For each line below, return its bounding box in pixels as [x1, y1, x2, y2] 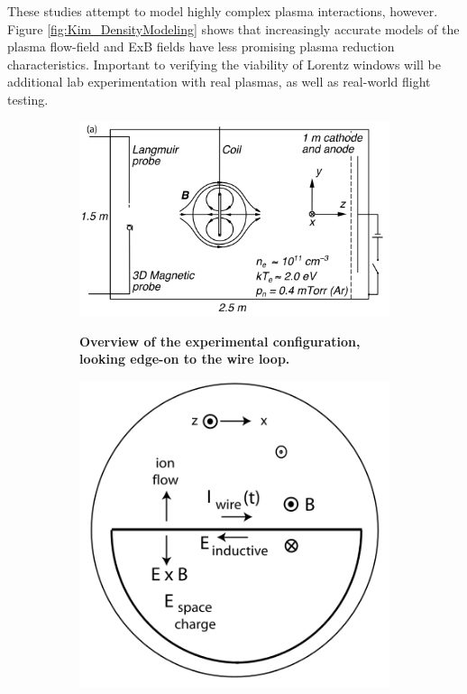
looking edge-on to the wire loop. [79, 349, 290, 368]
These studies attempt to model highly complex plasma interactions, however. [7, 2, 438, 20]
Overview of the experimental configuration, [79, 331, 361, 350]
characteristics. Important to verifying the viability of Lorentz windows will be [7, 54, 441, 73]
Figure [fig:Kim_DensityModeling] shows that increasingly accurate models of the [7, 19, 460, 38]
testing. [7, 89, 49, 108]
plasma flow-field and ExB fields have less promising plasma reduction [7, 37, 395, 56]
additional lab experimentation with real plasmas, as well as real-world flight [7, 72, 431, 91]
